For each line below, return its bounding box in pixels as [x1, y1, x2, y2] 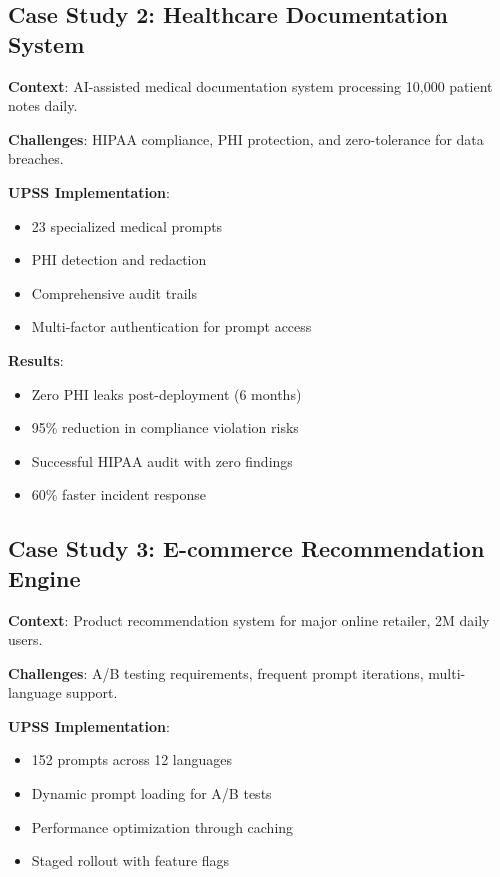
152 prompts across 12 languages [31, 749, 233, 770]
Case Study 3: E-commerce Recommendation [8, 533, 485, 564]
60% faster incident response [31, 484, 206, 505]
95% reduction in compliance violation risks [31, 417, 299, 438]
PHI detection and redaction [31, 249, 207, 270]
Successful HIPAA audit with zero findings [31, 450, 293, 471]
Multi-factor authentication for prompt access [31, 316, 312, 337]
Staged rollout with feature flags [31, 850, 230, 871]
